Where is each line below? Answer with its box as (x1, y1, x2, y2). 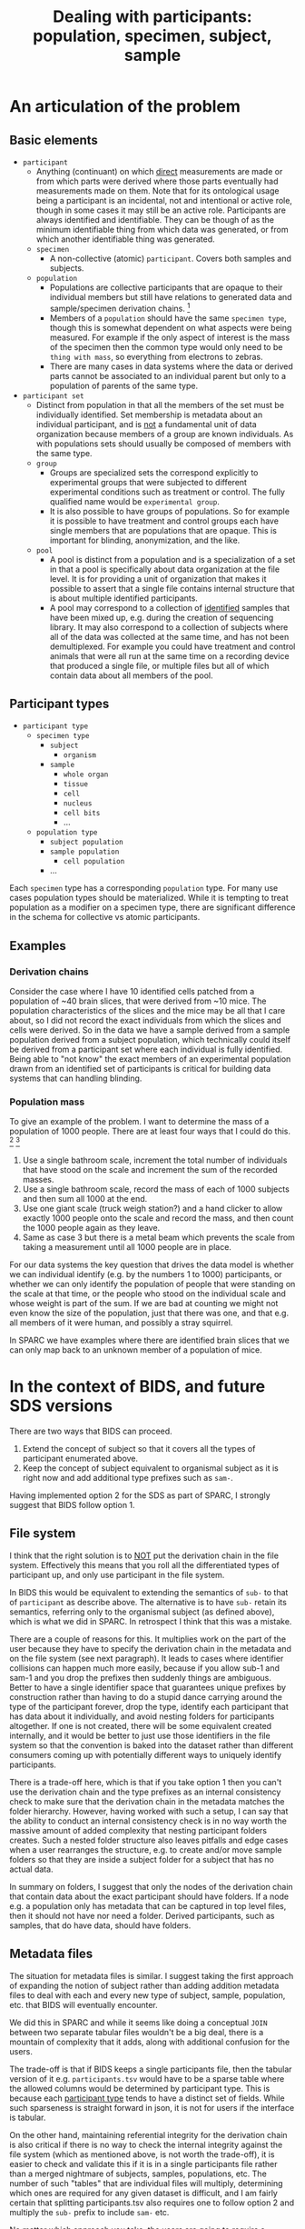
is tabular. (9, 2112, 46, 2123)
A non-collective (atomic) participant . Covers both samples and (49, 253, 292, 264)
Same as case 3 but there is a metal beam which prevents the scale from (22, 1232, 295, 1243)
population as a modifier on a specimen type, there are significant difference (9, 902, 296, 913)
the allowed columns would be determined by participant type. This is (9, 2083, 271, 2094)
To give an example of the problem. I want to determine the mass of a (9, 1116, 270, 1127)
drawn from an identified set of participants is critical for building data (9, 1064, 271, 1075)
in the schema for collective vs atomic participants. (9, 912, 201, 923)
